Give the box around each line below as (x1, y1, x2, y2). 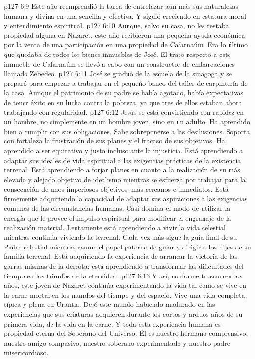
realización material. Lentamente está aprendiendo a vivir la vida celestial (4, 222, 226, 232)
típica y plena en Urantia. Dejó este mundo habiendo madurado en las (4, 299, 215, 309)
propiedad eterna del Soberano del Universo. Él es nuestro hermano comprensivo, (4, 328, 248, 338)
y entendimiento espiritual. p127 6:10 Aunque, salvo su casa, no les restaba (4, 20, 229, 30)
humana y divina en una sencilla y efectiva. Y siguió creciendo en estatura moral (4, 10, 246, 21)
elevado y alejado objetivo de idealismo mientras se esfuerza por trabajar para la (4, 174, 246, 184)
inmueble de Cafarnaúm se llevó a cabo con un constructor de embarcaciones (4, 58, 235, 69)
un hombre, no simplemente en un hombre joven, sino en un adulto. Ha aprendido (4, 116, 250, 127)
